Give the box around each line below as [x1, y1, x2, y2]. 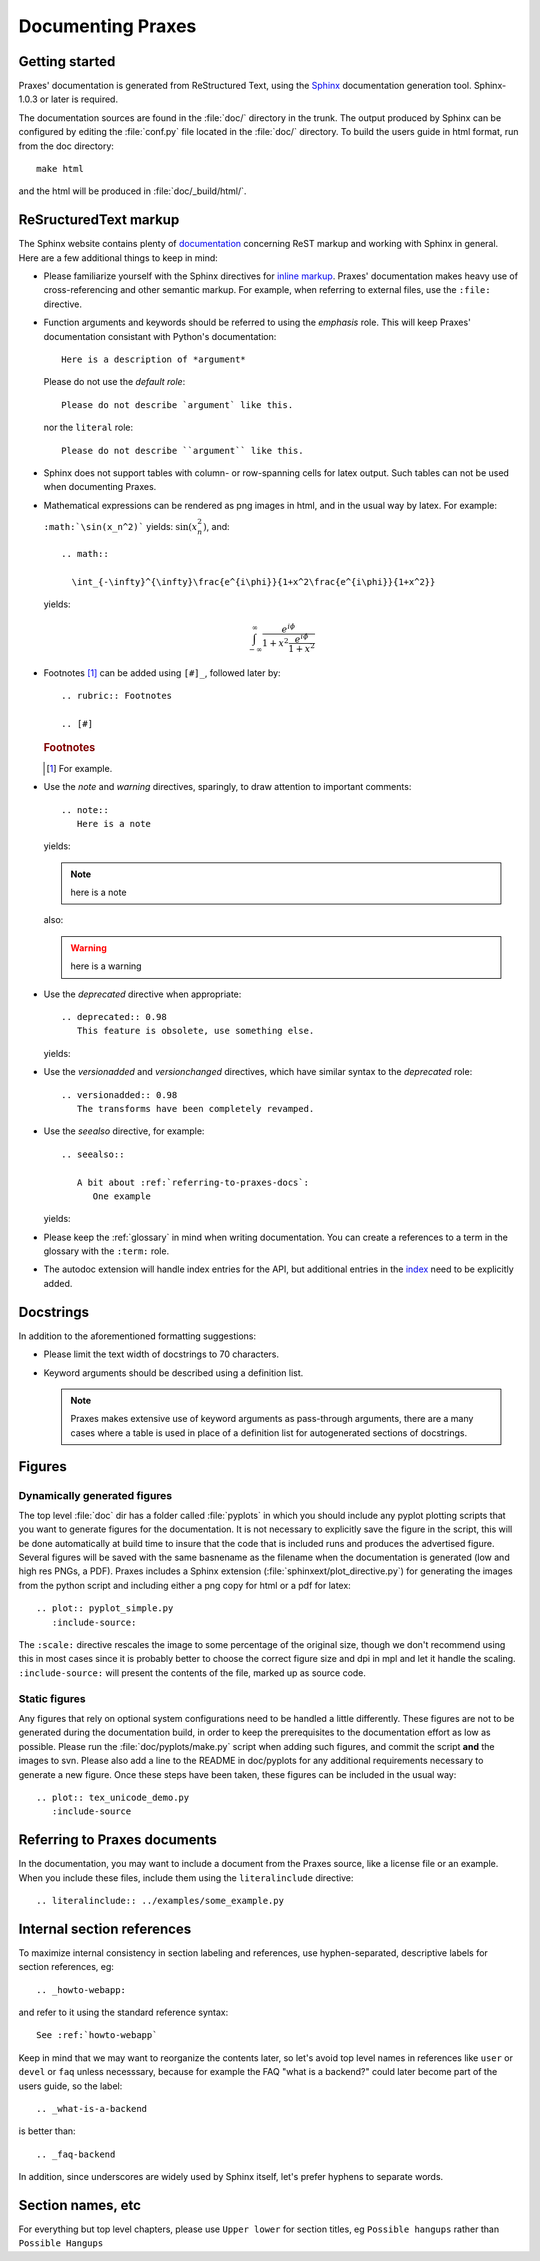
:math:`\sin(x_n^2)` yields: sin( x [43, 520, 198, 532]
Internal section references [18, 1920, 192, 1937]
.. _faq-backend [36, 2148, 116, 2160]
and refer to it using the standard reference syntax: [18, 2006, 229, 2019]
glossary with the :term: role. [43, 1245, 170, 1257]
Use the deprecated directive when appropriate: [43, 988, 242, 1000]
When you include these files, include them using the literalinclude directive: [18, 1871, 354, 1884]
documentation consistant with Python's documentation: [43, 330, 277, 342]
